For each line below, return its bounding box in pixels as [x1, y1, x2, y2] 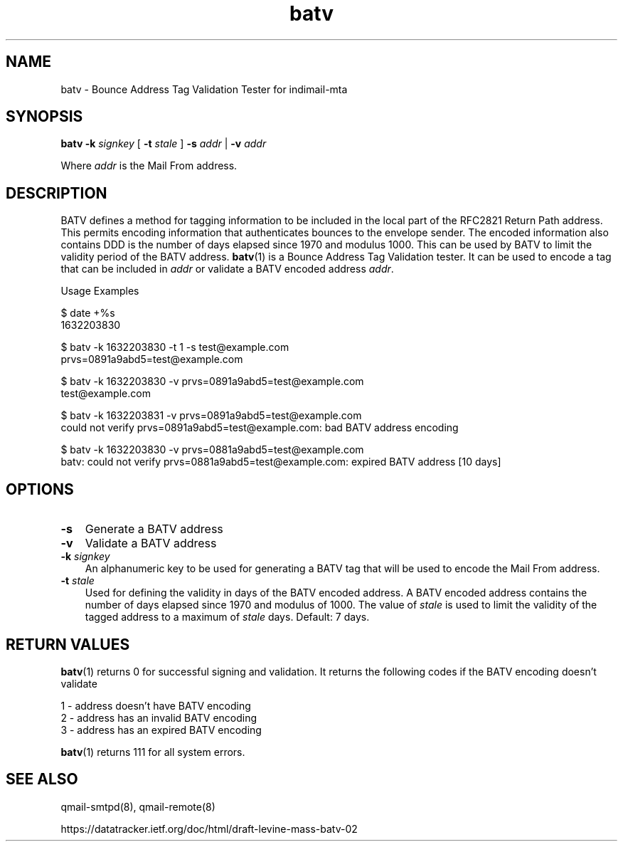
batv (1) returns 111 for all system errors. [60, 745, 245, 758]
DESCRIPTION [6, 184, 107, 202]
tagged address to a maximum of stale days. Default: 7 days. [85, 611, 370, 624]
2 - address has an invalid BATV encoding [60, 711, 257, 724]
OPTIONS [6, 480, 74, 498]
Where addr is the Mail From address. [60, 159, 238, 172]
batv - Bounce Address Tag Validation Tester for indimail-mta [60, 83, 348, 95]
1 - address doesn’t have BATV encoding [60, 699, 251, 712]
